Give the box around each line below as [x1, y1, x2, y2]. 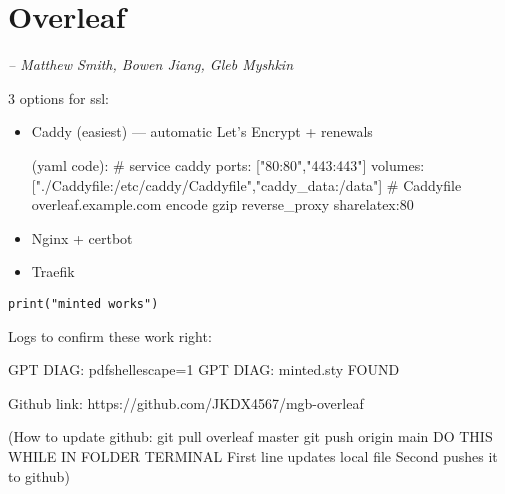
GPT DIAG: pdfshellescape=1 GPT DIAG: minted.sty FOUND [8, 359, 400, 380]
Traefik [31, 261, 75, 282]
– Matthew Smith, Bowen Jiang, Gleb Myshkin [8, 54, 294, 75]
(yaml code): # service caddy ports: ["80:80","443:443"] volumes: [31, 154, 425, 175]
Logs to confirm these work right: [8, 325, 212, 346]
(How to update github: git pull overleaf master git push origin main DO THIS [8, 426, 493, 447]
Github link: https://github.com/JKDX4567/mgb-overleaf [8, 392, 364, 413]
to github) [8, 465, 70, 486]
